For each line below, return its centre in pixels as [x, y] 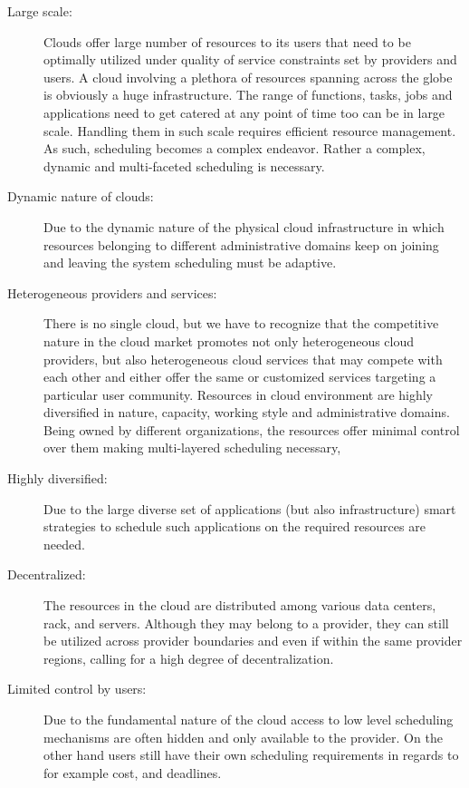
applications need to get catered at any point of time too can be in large [244, 112]
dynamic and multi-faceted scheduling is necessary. [184, 165]
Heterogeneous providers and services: [112, 292]
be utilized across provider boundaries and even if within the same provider [253, 641]
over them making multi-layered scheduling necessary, [192, 448]
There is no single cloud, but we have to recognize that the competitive [241, 323]
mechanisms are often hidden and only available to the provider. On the [243, 737]
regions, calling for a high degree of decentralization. [189, 658]
